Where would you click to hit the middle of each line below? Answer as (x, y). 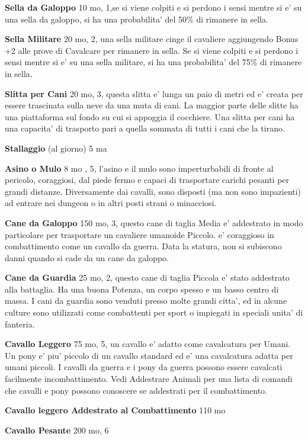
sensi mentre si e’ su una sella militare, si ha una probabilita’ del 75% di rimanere (153, 62)
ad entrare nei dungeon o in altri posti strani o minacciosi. (111, 203)
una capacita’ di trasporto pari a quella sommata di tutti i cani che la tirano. (145, 128)
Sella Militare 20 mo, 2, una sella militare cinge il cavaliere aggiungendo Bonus (152, 39)
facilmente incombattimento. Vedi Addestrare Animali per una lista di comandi (149, 379)
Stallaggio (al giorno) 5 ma (56, 148)
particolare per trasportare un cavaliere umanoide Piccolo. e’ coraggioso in (139, 234)
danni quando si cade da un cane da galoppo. (87, 257)
